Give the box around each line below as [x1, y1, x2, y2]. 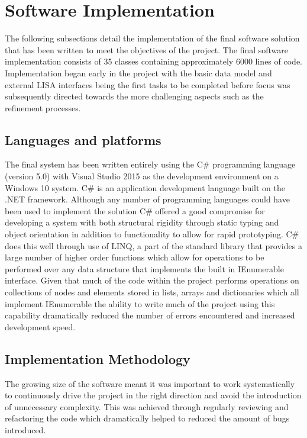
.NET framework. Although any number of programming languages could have [5, 193, 290, 205]
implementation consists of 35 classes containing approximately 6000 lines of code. [5, 55, 302, 67]
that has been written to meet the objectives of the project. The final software [5, 43, 289, 56]
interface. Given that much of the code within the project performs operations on [5, 274, 299, 286]
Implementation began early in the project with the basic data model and [5, 66, 272, 79]
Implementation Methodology [5, 349, 190, 368]
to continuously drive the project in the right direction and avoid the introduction [5, 389, 302, 401]
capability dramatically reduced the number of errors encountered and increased [5, 309, 295, 321]
